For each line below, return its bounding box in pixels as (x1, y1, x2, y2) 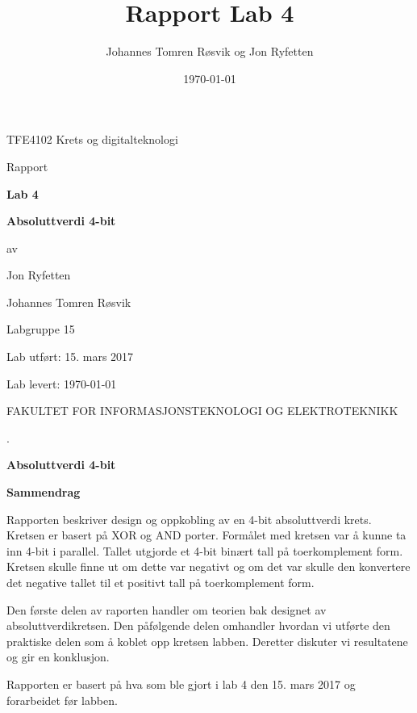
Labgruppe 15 (6, 321, 75, 338)
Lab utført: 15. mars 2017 (6, 348, 134, 365)
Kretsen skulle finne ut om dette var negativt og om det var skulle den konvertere (6, 558, 411, 575)
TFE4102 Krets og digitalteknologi (6, 131, 178, 148)
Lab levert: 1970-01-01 (6, 375, 117, 392)
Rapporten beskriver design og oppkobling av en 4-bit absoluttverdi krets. (6, 510, 372, 527)
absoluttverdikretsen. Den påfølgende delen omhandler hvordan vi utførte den (6, 617, 390, 634)
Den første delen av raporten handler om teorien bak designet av (6, 601, 327, 618)
